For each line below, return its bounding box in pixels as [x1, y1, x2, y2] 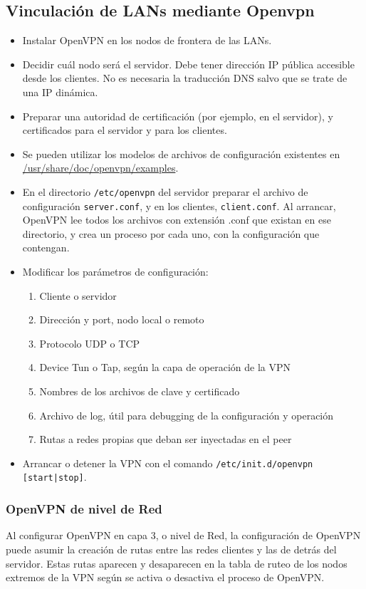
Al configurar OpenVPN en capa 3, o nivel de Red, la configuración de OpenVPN [6, 528, 361, 543]
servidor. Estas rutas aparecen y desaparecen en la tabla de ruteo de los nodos [6, 556, 347, 570]
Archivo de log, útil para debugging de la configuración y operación [39, 407, 334, 422]
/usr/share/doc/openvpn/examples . [22, 160, 179, 175]
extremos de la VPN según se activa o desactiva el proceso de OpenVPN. [6, 570, 325, 585]
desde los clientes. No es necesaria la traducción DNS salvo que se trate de [22, 71, 347, 85]
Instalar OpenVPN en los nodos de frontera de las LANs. [22, 33, 272, 48]
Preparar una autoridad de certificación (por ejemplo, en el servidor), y [22, 108, 333, 123]
